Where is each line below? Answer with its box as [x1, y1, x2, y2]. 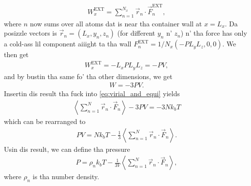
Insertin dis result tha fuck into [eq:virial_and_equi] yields [4, 88, 180, 99]
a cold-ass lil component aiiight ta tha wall [4, 39, 132, 49]
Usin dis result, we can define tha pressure [4, 144, 130, 154]
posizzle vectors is [4, 28, 57, 38]
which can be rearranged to [4, 116, 86, 126]
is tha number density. [33, 171, 99, 182]
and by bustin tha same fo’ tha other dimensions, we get [4, 71, 173, 81]
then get [4, 49, 29, 60]
